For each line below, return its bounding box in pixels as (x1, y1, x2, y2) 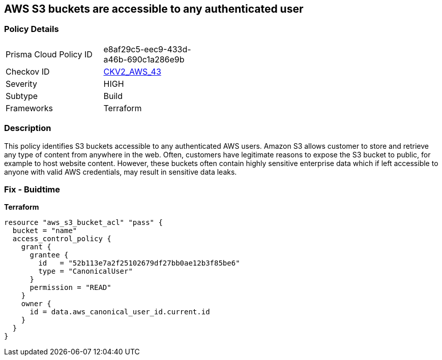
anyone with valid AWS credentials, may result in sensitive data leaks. (4, 167, 237, 176)
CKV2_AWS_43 (103, 66, 161, 77)
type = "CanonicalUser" (38, 267, 133, 276)
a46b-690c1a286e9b (103, 54, 185, 64)
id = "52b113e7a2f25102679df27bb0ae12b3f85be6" (38, 259, 240, 268)
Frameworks (6, 103, 53, 113)
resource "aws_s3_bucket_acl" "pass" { (4, 218, 163, 227)
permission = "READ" (30, 283, 111, 292)
